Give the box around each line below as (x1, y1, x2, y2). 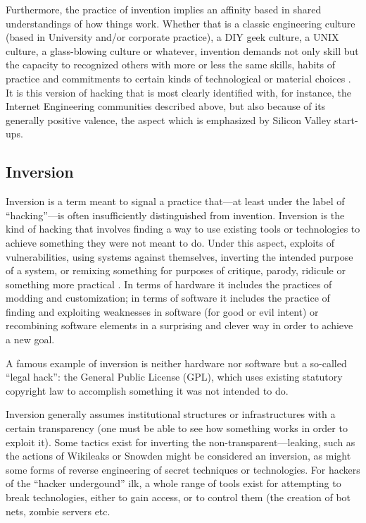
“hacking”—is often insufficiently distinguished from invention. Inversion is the (6, 207, 345, 222)
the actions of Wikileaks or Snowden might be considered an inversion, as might (6, 448, 351, 463)
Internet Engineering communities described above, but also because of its (6, 99, 326, 113)
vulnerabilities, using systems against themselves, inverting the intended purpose (6, 249, 353, 264)
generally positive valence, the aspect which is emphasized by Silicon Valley (6, 112, 332, 127)
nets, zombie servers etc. (6, 503, 111, 518)
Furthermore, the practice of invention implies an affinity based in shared (6, 2, 322, 16)
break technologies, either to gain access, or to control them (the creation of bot (6, 490, 351, 505)
